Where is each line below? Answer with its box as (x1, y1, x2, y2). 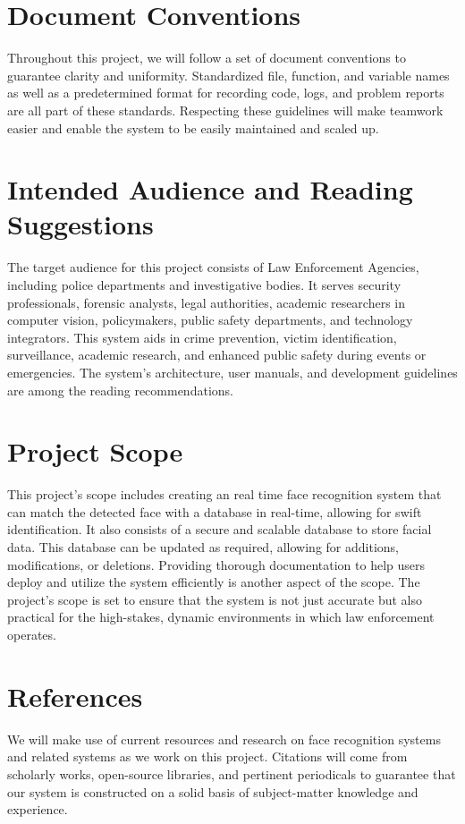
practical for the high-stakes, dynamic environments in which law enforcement (7, 607, 435, 626)
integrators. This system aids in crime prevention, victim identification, (7, 327, 397, 346)
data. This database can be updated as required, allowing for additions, (7, 538, 399, 556)
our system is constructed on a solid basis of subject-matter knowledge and (7, 782, 418, 801)
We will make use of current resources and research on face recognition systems (7, 729, 441, 748)
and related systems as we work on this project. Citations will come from (7, 747, 408, 766)
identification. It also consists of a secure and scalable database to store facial (7, 520, 432, 539)
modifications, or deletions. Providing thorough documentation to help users (7, 555, 425, 573)
